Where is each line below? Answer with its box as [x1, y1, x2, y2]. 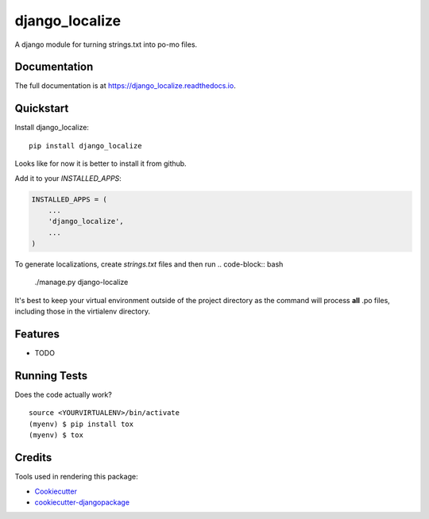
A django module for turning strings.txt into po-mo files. [14, 40, 198, 49]
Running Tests [14, 369, 87, 383]
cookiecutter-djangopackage [34, 497, 130, 507]
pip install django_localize [29, 141, 142, 150]
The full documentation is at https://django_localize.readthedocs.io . [14, 81, 236, 90]
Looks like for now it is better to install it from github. [14, 159, 187, 168]
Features [14, 328, 60, 341]
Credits [14, 451, 52, 464]
